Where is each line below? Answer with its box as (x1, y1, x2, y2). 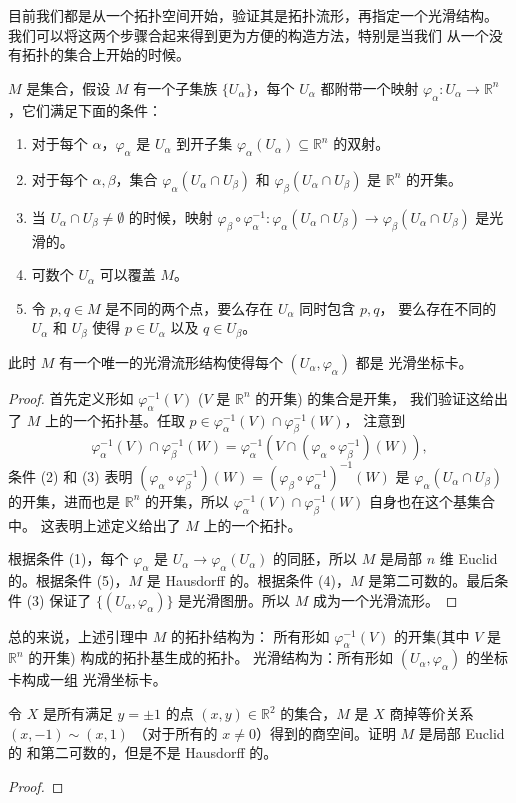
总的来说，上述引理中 (8, 625, 148, 646)
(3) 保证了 (26, 589, 92, 610)
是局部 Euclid (418, 722, 505, 743)
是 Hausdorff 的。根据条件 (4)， (146, 570, 350, 591)
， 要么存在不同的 (379, 297, 497, 318)
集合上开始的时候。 (63, 44, 190, 65)
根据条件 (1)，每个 (8, 548, 129, 569)
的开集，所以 (144, 490, 229, 511)
